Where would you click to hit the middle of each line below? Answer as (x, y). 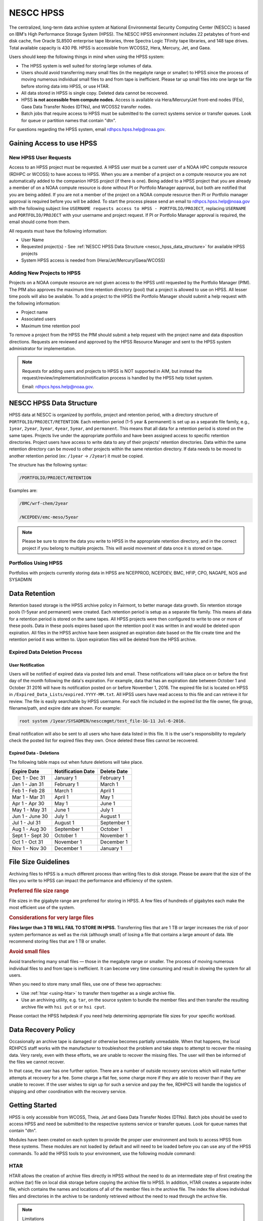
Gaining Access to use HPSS (53, 143)
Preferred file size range (39, 890)
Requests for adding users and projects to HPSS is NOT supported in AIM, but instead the (112, 371)
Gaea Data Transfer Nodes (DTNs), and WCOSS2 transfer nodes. (86, 106)
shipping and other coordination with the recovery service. (68, 1091)
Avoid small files (29, 951)
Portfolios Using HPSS (36, 563)
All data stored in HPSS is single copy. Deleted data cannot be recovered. (95, 93)
